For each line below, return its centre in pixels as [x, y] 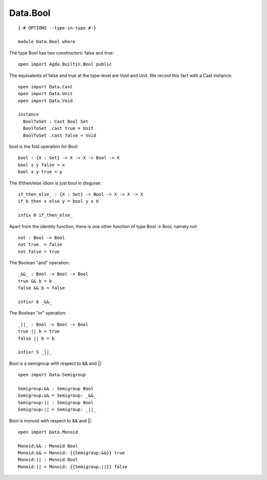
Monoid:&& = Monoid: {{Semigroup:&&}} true [71, 453]
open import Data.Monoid [48, 432]
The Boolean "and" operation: [40, 263]
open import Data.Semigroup [52, 375]
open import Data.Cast [45, 87]
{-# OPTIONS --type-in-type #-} [57, 28]
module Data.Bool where [47, 42]
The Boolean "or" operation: [38, 313]
